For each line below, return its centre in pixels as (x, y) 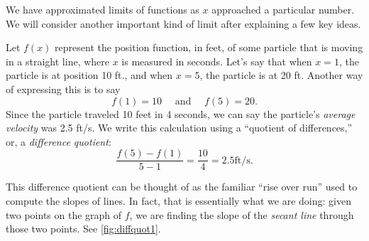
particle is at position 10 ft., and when (89, 75)
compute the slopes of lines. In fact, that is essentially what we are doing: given (178, 200)
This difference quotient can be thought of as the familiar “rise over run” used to (182, 187)
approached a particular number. (283, 9)
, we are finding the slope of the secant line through (242, 214)
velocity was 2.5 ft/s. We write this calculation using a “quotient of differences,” (179, 128)
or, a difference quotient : (59, 141)
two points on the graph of (64, 214)
